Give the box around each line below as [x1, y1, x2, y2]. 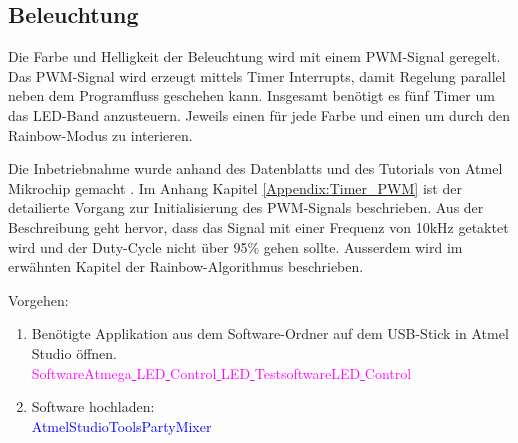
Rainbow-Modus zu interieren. [8, 124, 193, 145]
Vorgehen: [8, 289, 69, 310]
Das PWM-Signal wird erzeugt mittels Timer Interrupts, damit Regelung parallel [8, 65, 506, 86]
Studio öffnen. [31, 342, 117, 363]
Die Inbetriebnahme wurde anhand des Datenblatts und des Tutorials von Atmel [8, 158, 503, 179]
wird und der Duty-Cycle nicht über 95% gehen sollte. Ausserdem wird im [8, 236, 463, 257]
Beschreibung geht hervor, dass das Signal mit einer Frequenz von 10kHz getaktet [8, 216, 509, 237]
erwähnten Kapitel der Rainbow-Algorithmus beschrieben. [8, 256, 364, 277]
